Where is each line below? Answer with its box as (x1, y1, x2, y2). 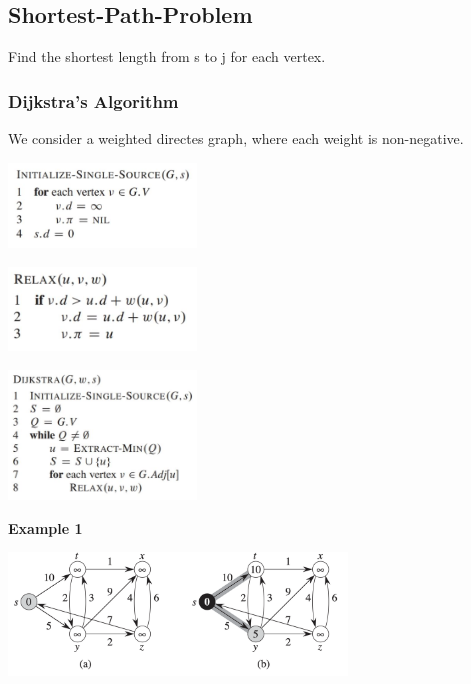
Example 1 (8, 517, 83, 538)
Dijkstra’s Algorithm (8, 88, 179, 113)
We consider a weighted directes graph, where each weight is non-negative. (8, 128, 464, 149)
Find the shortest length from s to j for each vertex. (8, 46, 326, 67)
